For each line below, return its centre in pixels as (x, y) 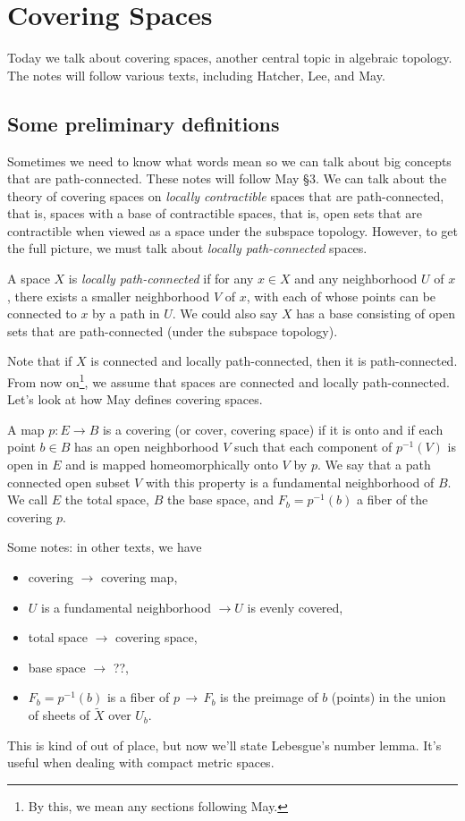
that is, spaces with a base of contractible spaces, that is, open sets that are (215, 213)
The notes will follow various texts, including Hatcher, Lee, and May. (196, 75)
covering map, (139, 577)
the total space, (107, 499)
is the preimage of (269, 697)
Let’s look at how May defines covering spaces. (135, 399)
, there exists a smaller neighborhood (109, 296)
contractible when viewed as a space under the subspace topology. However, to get (232, 230)
